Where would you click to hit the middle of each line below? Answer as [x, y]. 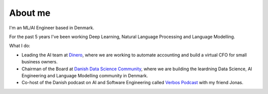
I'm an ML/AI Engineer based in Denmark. [52, 28]
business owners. [40, 62]
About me [30, 13]
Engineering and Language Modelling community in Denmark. [85, 75]
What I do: [20, 46]
